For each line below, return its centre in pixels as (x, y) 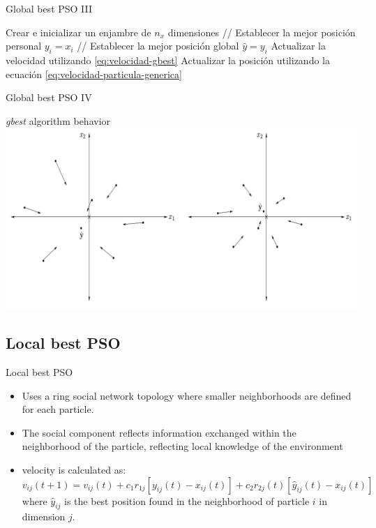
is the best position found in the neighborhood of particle (187, 500)
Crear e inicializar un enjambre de (78, 32)
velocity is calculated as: (74, 469)
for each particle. (58, 409)
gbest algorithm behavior (58, 120)
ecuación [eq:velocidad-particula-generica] (94, 74)
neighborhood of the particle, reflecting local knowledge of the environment (182, 446)
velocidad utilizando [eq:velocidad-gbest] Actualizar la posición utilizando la (168, 60)
